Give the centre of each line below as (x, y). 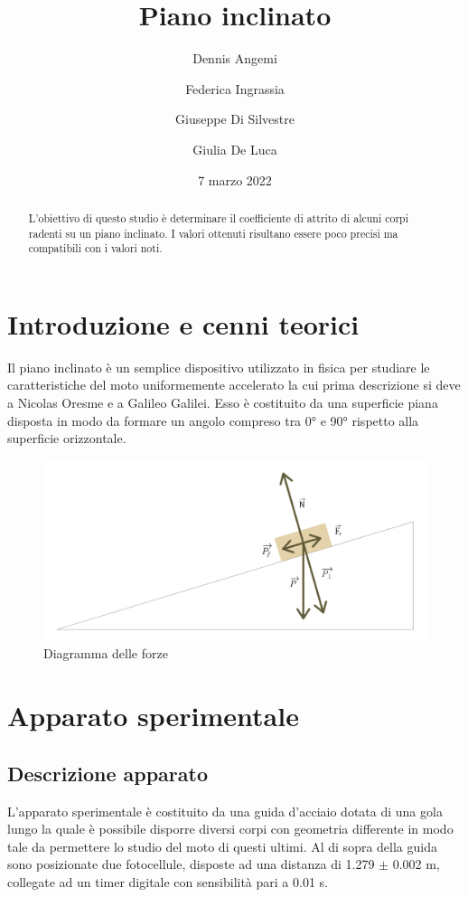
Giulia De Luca (235, 149)
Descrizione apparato (108, 773)
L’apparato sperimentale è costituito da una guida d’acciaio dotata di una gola (225, 811)
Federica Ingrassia (235, 88)
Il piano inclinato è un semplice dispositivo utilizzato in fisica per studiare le (219, 367)
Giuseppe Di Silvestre (235, 119)
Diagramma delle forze (106, 653)
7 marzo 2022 (235, 179)
